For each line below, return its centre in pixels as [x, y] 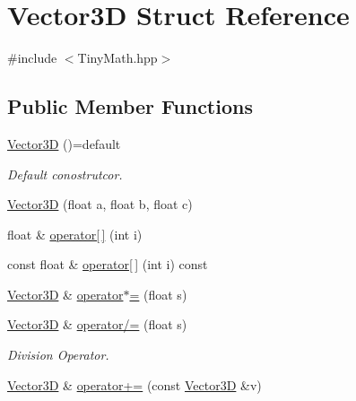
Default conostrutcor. [65, 174]
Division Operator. [58, 355]
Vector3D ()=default [64, 143]
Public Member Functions [130, 106]
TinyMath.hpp [117, 58]
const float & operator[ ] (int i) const [108, 264]
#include [32, 58]
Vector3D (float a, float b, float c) [100, 204]
